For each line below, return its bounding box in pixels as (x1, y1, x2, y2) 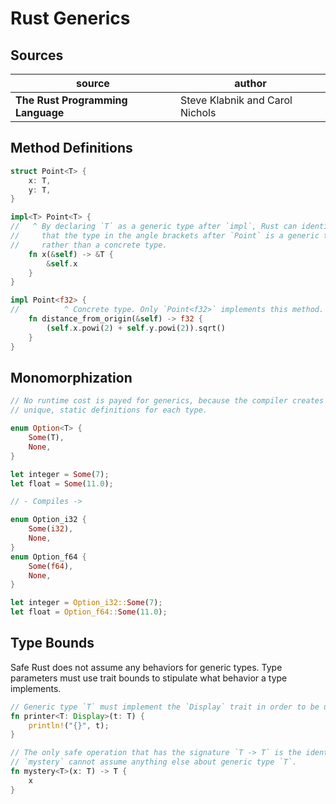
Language (15, 106, 65, 119)
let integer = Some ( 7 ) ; (10, 469, 110, 479)
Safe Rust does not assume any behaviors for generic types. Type (10, 661, 283, 673)
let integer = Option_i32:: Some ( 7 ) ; (10, 598, 163, 608)
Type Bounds (10, 635, 95, 652)
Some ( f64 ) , (28, 561, 74, 571)
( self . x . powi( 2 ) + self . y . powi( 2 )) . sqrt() (46, 323, 226, 333)
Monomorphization (10, 369, 133, 386)
